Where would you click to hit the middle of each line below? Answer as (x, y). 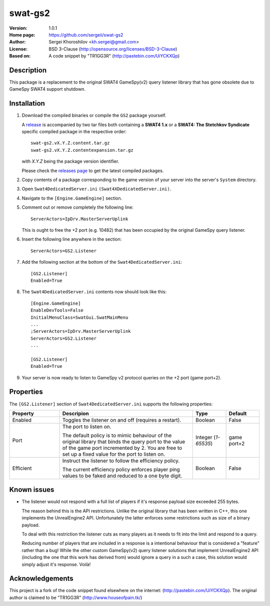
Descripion (76, 413)
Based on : (20, 56)
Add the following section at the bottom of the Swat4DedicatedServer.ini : (102, 262)
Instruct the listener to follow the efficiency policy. (121, 460)
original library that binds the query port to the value (123, 441)
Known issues (32, 490)
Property (23, 413)
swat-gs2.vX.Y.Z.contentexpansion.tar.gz (82, 150)
